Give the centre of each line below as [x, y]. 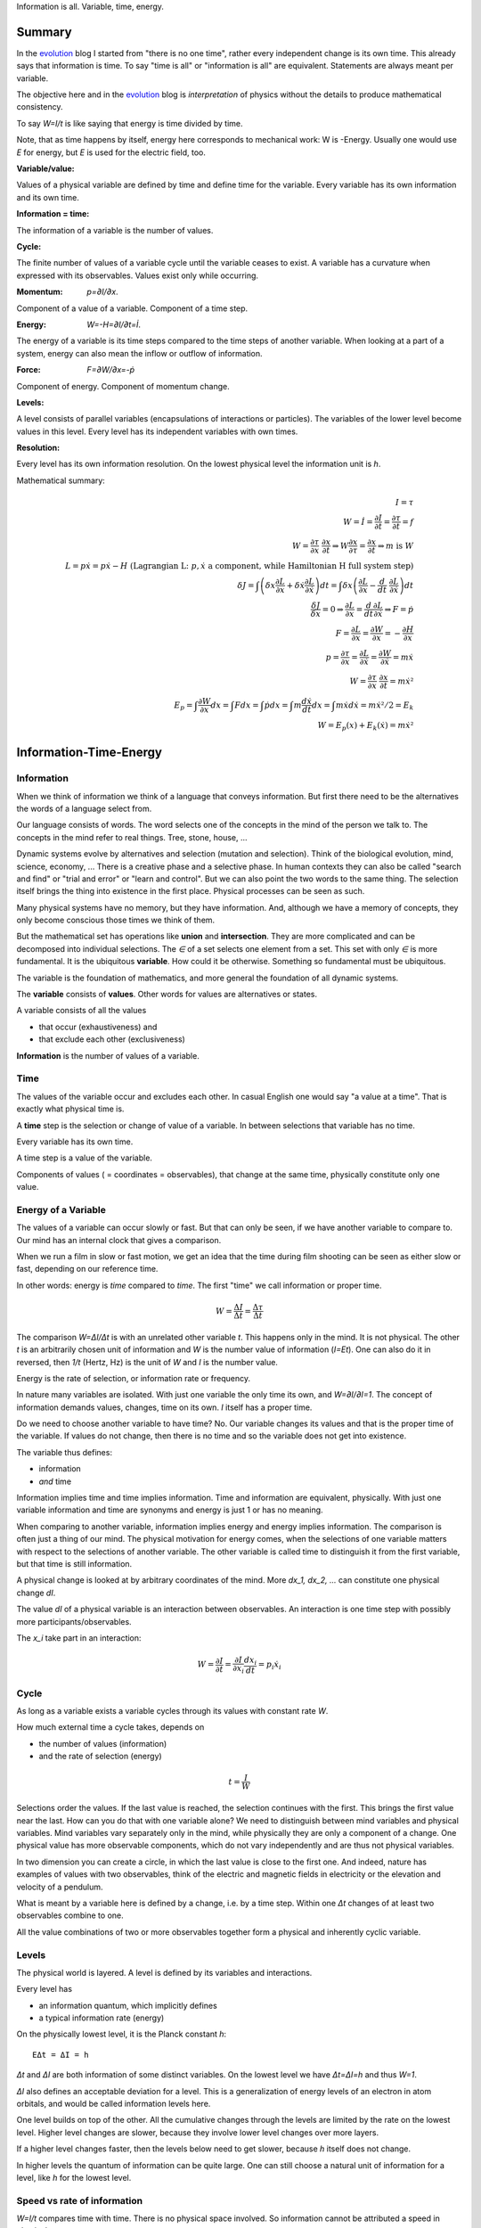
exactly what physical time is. [70, 1109]
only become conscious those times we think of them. [116, 920]
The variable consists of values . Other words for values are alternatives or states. [167, 995]
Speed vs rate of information [80, 2200]
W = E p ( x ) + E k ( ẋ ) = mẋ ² [366, 726]
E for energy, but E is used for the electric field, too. [111, 152]
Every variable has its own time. [75, 1142]
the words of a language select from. [84, 808]
